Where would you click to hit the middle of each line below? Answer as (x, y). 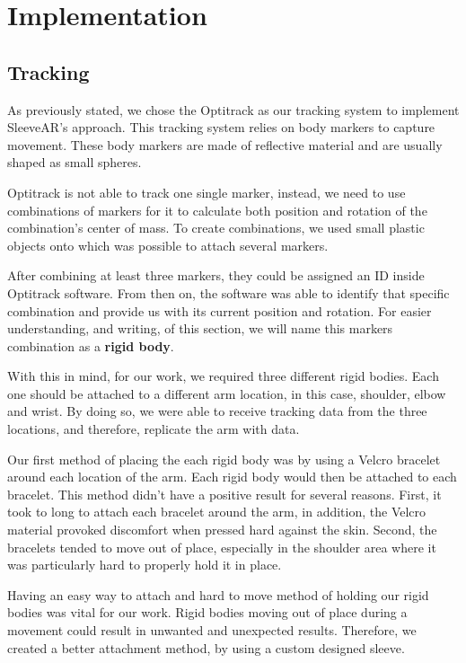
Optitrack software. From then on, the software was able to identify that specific (229, 292)
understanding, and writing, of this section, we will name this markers (200, 328)
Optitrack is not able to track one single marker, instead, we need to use (207, 192)
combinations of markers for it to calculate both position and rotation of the (217, 210)
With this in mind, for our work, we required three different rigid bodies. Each (223, 376)
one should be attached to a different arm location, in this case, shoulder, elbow (227, 393)
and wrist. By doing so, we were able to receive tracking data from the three (217, 411)
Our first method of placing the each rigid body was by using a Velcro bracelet (224, 459)
